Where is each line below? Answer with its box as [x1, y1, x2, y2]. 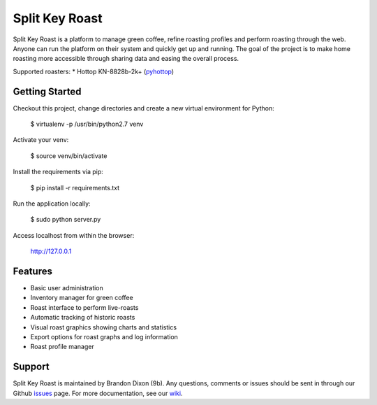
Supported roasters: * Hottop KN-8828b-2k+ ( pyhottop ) [13, 67, 175, 76]
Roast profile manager [30, 343, 94, 351]
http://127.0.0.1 [30, 247, 72, 255]
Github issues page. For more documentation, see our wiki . [13, 389, 183, 397]
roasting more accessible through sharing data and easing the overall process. [13, 55, 239, 63]
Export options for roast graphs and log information [30, 333, 178, 341]
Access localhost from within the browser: [13, 231, 135, 239]
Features [13, 265, 52, 277]
